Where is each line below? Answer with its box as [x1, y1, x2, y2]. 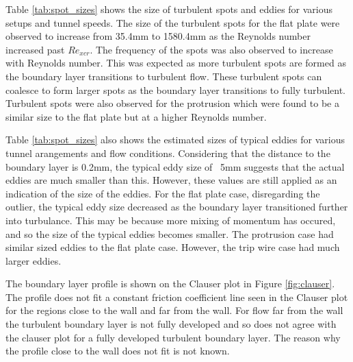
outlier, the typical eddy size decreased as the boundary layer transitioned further [5, 200, 348, 214]
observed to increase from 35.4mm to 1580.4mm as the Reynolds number [5, 29, 311, 43]
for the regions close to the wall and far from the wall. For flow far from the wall [5, 303, 343, 317]
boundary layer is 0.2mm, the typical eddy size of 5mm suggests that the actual [5, 159, 345, 173]
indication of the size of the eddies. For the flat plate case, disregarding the [5, 186, 320, 200]
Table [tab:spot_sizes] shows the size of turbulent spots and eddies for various [5, 2, 333, 16]
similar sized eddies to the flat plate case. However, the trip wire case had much [5, 240, 340, 254]
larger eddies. [5, 253, 62, 267]
